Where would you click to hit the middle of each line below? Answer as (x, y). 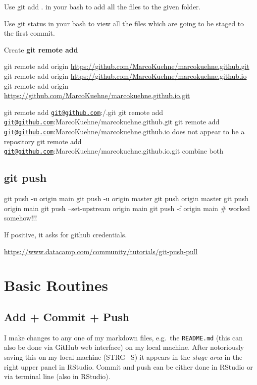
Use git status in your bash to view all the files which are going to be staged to (124, 23)
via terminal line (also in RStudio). (57, 376)
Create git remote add (41, 49)
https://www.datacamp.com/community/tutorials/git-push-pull (101, 251)
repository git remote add (43, 141)
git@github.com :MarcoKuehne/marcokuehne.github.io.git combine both (114, 151)
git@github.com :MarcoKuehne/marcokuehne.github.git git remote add (112, 122)
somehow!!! (21, 218)
